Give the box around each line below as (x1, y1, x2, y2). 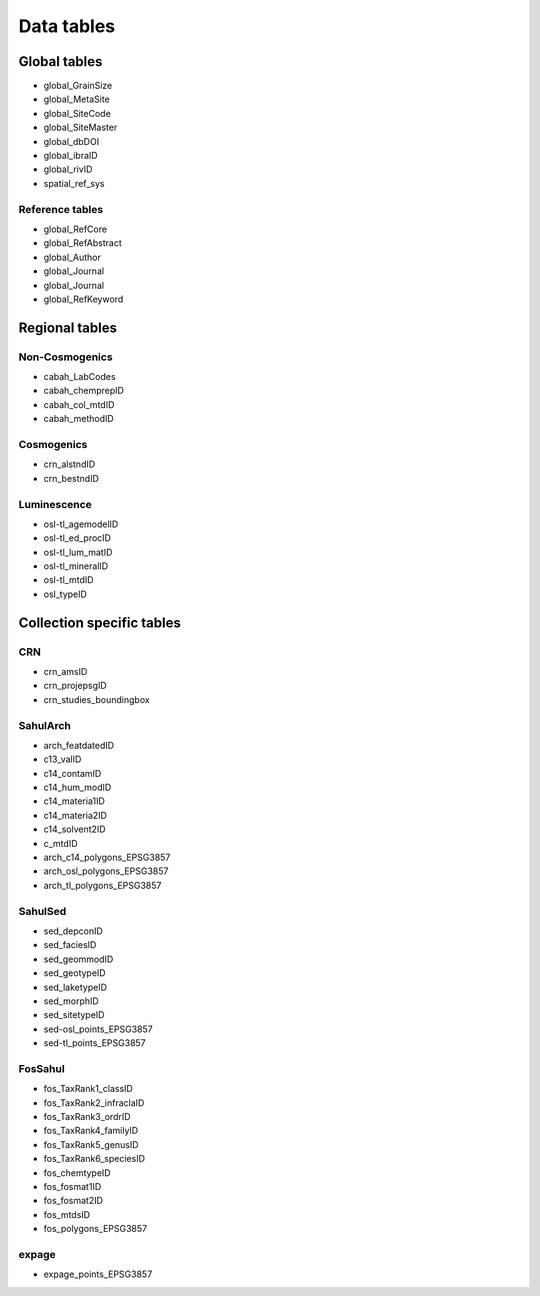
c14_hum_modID (43, 781, 112, 794)
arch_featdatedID (43, 739, 115, 751)
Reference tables (18, 202, 104, 216)
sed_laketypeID (43, 981, 108, 993)
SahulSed (18, 904, 67, 918)
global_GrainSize (43, 80, 113, 92)
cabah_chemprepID (43, 385, 125, 397)
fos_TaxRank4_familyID (43, 1125, 139, 1137)
